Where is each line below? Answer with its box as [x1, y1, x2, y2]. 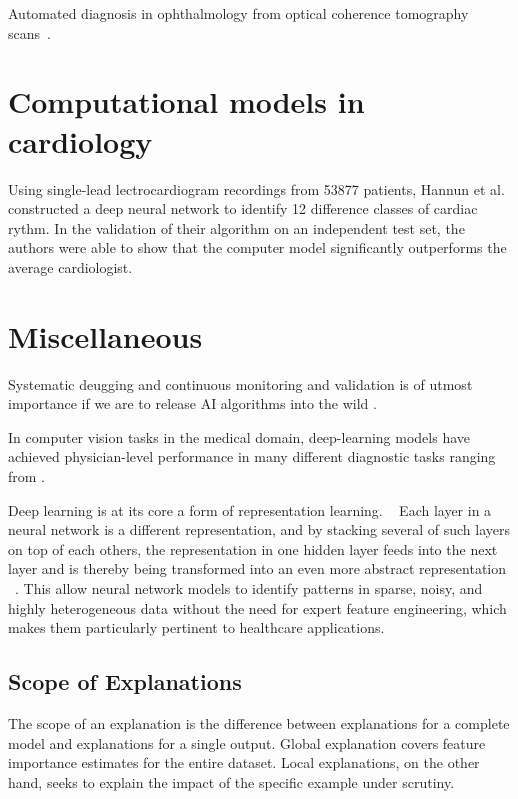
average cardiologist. [8, 256, 133, 277]
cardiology [8, 120, 153, 161]
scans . [8, 22, 51, 43]
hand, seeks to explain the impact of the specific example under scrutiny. [8, 771, 455, 792]
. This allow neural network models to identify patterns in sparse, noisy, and [15, 577, 483, 598]
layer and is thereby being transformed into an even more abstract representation [8, 558, 507, 579]
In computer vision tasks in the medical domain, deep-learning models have [8, 426, 470, 447]
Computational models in [8, 81, 365, 122]
